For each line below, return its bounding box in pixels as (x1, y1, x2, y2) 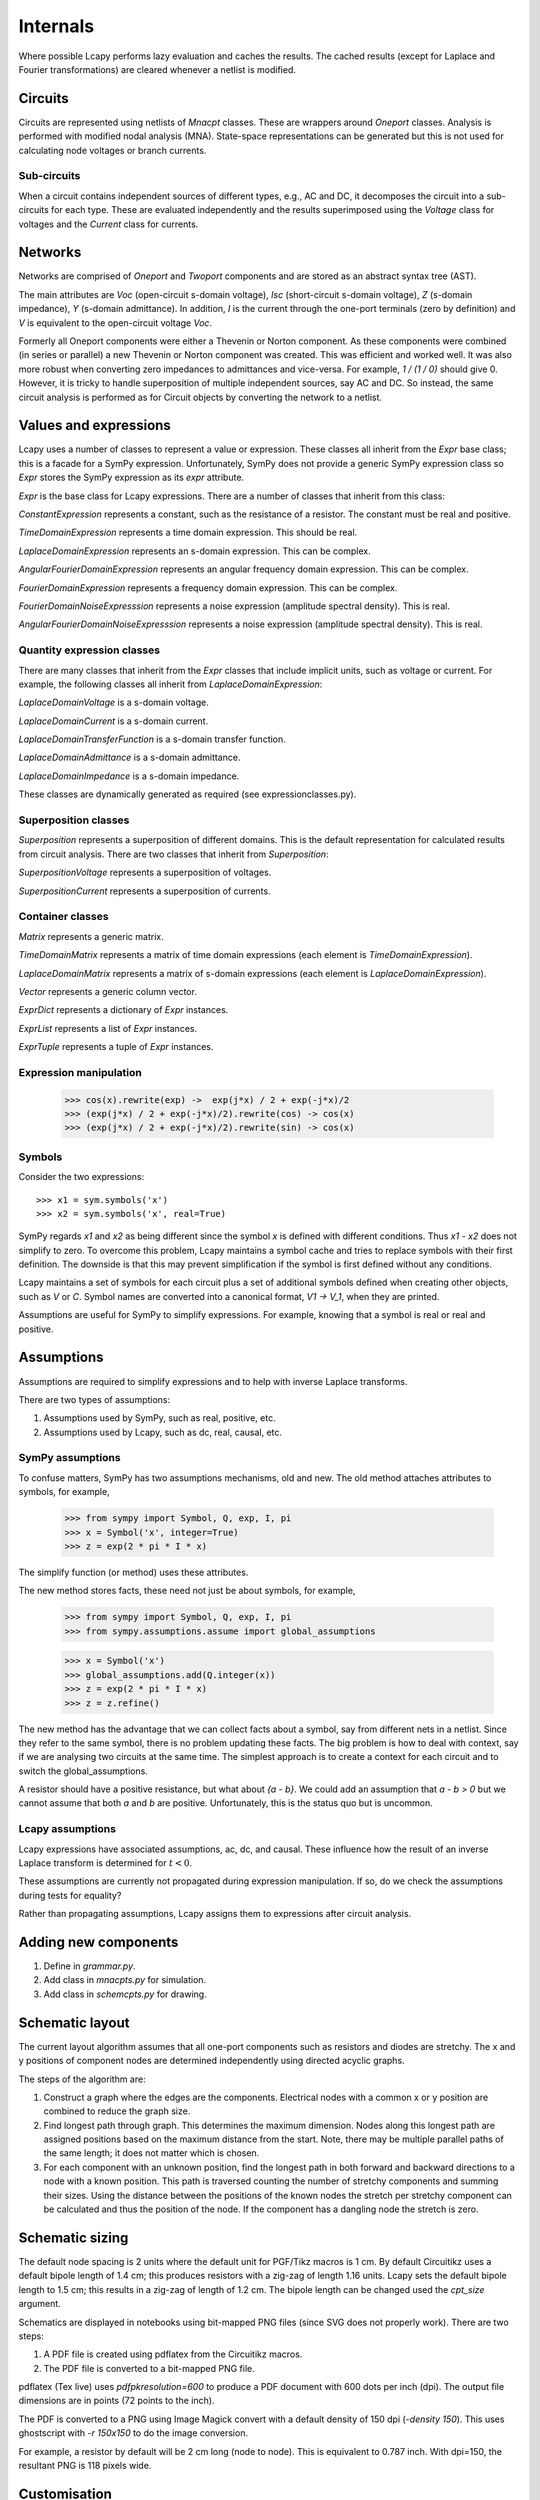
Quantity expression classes (18, 643, 160, 657)
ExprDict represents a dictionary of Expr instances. (18, 1004, 229, 1016)
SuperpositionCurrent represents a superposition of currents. (18, 885, 271, 897)
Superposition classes (18, 813, 130, 827)
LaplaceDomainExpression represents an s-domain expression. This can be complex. (18, 545, 371, 557)
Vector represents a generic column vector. (18, 985, 197, 997)
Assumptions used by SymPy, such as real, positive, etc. (43, 1412, 276, 1424)
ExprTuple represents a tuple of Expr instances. (18, 1041, 214, 1053)
